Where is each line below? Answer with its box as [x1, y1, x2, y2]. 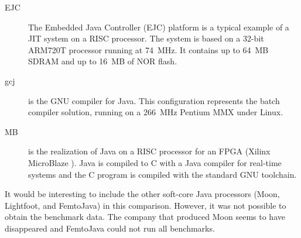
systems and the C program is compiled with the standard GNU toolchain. [28, 168, 297, 180]
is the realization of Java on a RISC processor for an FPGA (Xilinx [28, 145, 271, 157]
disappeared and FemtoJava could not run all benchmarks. [5, 222, 215, 234]
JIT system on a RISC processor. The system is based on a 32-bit [28, 32, 264, 44]
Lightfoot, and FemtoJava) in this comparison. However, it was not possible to [5, 199, 286, 211]
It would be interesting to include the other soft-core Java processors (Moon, [5, 188, 280, 200]
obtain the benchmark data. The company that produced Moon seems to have [5, 211, 285, 223]
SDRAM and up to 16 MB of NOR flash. [28, 55, 177, 67]
